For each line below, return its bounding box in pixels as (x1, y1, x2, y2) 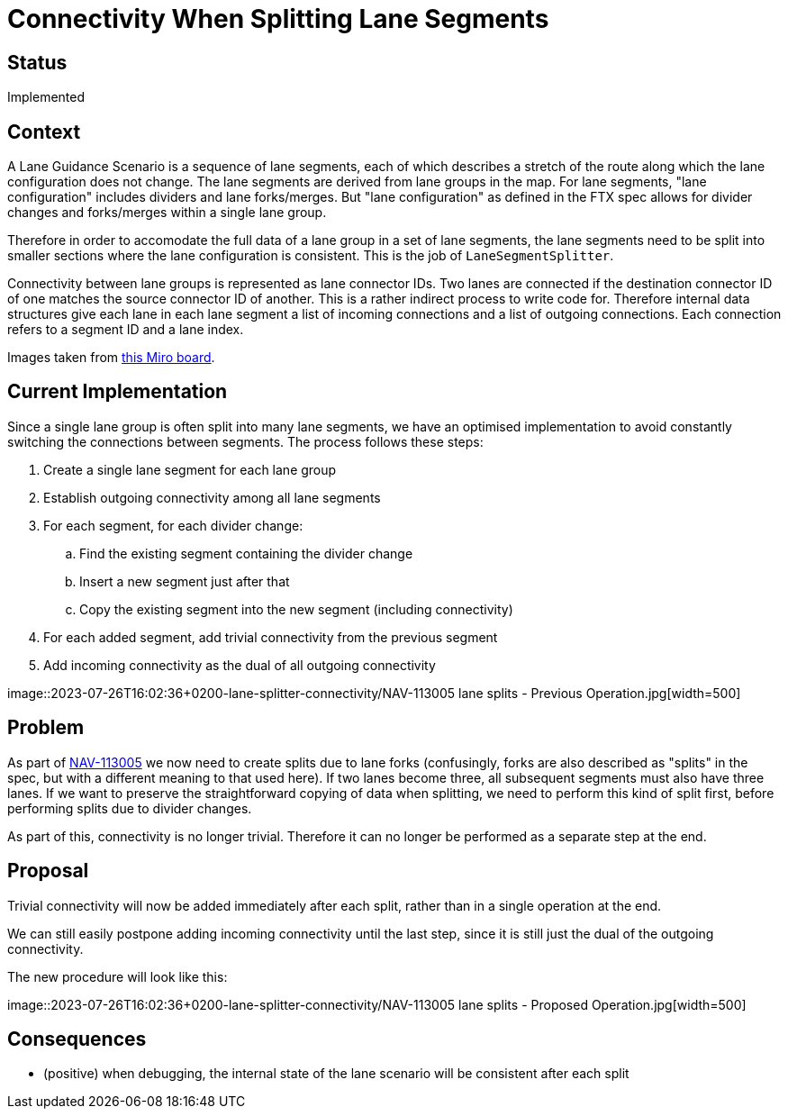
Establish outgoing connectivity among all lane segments (43, 489, 381, 505)
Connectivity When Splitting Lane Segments (7, 4, 549, 34)
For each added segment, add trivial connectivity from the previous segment (43, 629, 498, 645)
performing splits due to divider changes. (7, 800, 252, 816)
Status (7, 50, 68, 74)
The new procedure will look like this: (7, 968, 228, 984)
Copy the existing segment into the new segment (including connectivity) (79, 601, 513, 617)
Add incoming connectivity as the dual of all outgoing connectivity (43, 657, 436, 673)
